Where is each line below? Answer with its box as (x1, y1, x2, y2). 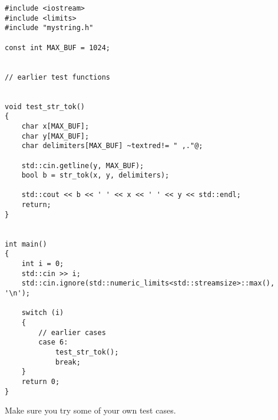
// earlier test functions (5, 73, 110, 81)
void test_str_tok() (5, 102, 85, 111)
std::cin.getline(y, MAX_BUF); (21, 161, 144, 170)
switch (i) (21, 309, 64, 317)
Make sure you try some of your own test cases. (5, 404, 176, 416)
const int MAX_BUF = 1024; (5, 43, 110, 52)
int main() (5, 239, 47, 248)
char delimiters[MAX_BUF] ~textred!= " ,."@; (21, 142, 203, 150)
